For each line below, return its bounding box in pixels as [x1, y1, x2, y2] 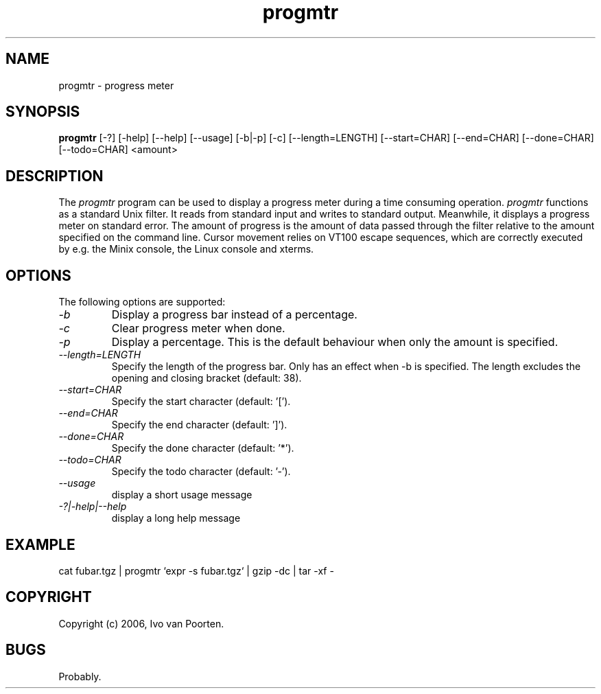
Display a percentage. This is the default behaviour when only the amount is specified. [111, 335, 558, 349]
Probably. [58, 670, 102, 682]
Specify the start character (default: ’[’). [111, 395, 291, 408]
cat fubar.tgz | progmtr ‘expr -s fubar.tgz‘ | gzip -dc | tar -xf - [58, 564, 334, 577]
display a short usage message [111, 489, 252, 501]
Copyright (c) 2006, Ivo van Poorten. [58, 617, 224, 629]
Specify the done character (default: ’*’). [111, 442, 294, 454]
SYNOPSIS [5, 103, 80, 121]
